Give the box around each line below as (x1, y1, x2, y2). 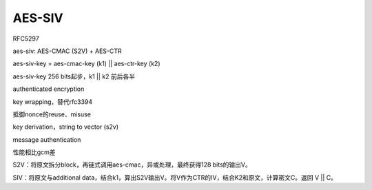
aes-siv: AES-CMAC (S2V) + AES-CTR (12, 47, 122, 55)
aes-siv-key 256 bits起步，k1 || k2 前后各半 (12, 72, 136, 81)
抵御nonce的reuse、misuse (12, 110, 92, 118)
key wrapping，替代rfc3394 (12, 97, 93, 106)
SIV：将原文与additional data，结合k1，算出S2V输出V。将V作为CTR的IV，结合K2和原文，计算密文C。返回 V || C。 (12, 173, 338, 182)
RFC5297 (12, 34, 39, 43)
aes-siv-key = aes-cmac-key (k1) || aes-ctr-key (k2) (12, 59, 161, 68)
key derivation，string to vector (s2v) (12, 123, 119, 131)
